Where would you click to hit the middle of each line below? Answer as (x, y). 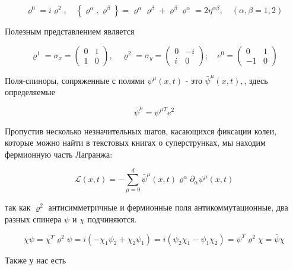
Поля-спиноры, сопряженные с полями (75, 80)
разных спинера (33, 219)
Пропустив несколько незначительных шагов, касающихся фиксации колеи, (141, 131)
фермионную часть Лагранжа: (59, 154)
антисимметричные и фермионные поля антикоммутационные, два (168, 207)
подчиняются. (112, 219)
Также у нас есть (36, 260)
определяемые (30, 92)
